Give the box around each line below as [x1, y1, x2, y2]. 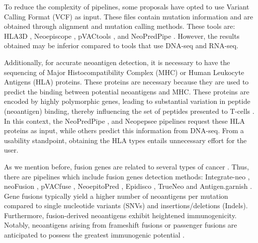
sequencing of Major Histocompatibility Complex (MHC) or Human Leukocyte [4, 67, 245, 77]
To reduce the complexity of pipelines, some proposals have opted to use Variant [4, 1, 250, 11]
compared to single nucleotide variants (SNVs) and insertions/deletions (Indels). [4, 200, 248, 211]
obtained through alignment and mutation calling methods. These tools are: [4, 21, 235, 31]
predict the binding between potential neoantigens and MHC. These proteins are [4, 86, 250, 96]
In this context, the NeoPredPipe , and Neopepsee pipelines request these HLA [4, 115, 245, 126]
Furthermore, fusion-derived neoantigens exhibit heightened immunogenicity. [4, 210, 237, 220]
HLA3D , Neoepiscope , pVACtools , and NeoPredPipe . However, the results [4, 30, 240, 41]
